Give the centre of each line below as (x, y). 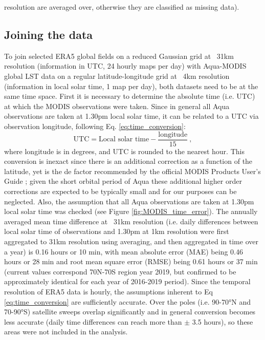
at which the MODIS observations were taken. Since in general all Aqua (117, 106)
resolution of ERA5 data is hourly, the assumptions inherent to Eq (108, 291)
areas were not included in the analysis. (66, 332)
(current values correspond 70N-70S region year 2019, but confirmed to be (120, 271)
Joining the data (49, 34)
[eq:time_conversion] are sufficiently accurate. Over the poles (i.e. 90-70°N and (128, 301)
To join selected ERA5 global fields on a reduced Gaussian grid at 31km (119, 56)
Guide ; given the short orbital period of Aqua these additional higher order (123, 181)
